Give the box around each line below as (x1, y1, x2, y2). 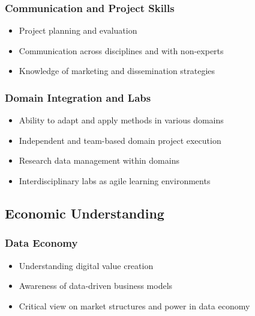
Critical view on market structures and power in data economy (19, 299, 250, 312)
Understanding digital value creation (19, 259, 154, 271)
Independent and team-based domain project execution (19, 134, 221, 146)
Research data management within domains (19, 154, 179, 167)
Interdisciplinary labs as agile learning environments (19, 175, 211, 187)
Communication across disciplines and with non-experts (19, 44, 224, 57)
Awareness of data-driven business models (19, 279, 173, 292)
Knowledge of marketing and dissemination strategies (19, 64, 215, 77)
